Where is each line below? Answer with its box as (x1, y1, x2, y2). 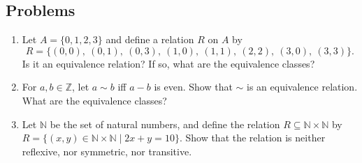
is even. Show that (154, 79, 233, 94)
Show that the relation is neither (185, 130, 326, 145)
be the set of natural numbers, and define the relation (50, 116, 280, 131)
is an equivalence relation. (247, 79, 358, 94)
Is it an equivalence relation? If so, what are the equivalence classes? (22, 56, 315, 70)
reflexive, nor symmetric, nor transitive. (22, 143, 192, 158)
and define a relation (106, 32, 194, 47)
